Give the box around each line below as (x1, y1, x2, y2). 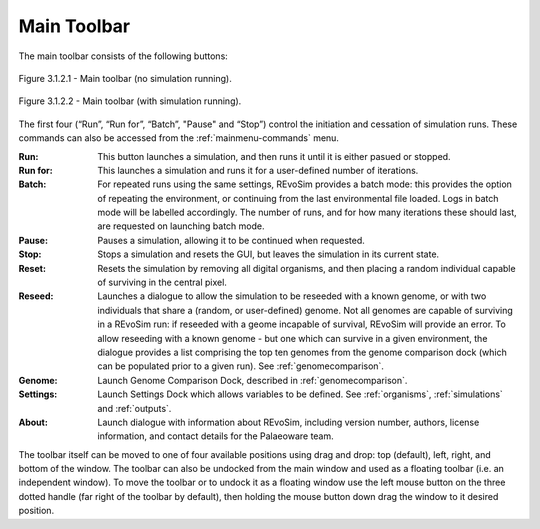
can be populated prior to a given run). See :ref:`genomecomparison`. (97, 360, 385, 372)
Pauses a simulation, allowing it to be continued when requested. (97, 234, 365, 246)
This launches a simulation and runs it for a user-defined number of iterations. (97, 164, 419, 176)
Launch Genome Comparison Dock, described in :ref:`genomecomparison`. (97, 374, 408, 386)
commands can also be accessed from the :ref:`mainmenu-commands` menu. (18, 132, 340, 144)
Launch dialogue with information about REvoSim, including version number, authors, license (97, 416, 480, 428)
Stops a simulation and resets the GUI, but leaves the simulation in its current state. (97, 248, 440, 260)
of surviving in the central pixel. (97, 276, 227, 289)
